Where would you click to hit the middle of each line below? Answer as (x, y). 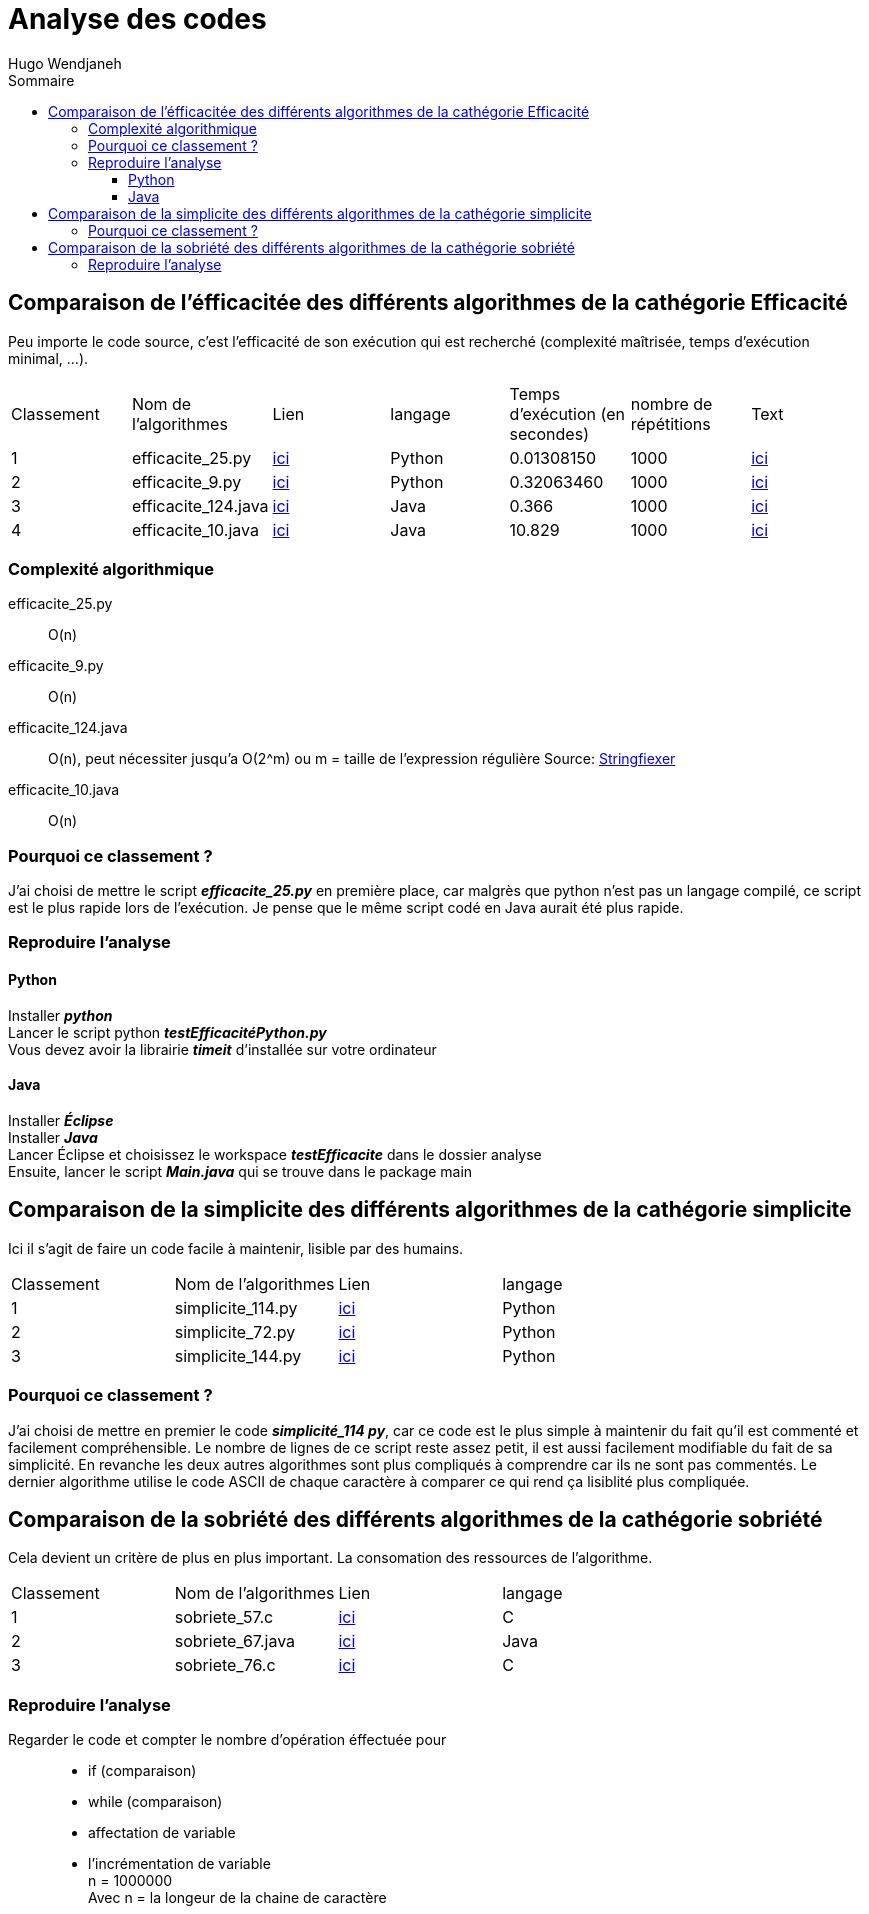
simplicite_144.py (238, 1355)
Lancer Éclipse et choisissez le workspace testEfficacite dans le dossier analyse (275, 1154)
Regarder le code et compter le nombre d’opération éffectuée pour (227, 1740)
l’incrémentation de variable (179, 1864)
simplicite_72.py (235, 1331)
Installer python (60, 1015)
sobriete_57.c (224, 1617)
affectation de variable (162, 1833)
